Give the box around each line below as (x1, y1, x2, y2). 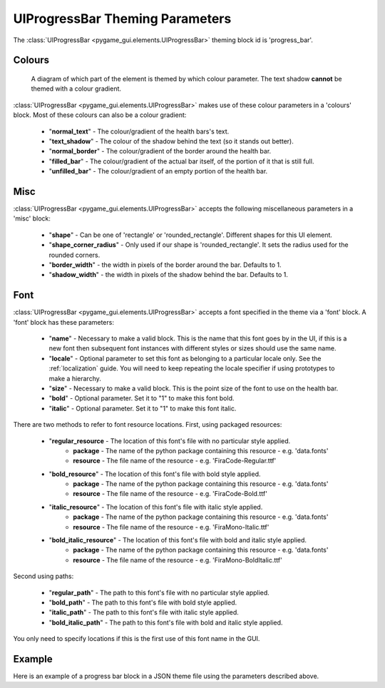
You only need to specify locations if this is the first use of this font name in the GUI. (13, 634, 260, 643)
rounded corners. (48, 251, 101, 259)
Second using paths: (13, 572, 74, 581)
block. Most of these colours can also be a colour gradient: (13, 111, 187, 119)
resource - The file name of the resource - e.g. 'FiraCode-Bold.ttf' (73, 490, 267, 498)
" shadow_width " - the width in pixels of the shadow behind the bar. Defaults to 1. (48, 270, 289, 279)
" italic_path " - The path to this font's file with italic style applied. (48, 608, 239, 617)
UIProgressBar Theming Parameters (13, 11, 232, 26)
